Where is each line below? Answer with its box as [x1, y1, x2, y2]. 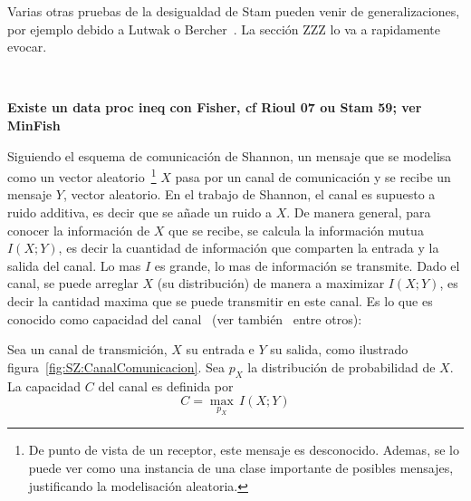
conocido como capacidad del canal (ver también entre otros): [7, 309, 362, 328]
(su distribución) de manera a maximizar [157, 274, 385, 293]
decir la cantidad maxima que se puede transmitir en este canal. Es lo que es [7, 291, 433, 310]
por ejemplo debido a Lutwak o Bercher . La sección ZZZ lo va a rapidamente [7, 19, 440, 38]
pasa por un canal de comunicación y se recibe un [175, 167, 451, 186]
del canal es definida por [98, 376, 234, 395]
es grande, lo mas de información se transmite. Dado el [154, 255, 460, 275]
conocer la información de [7, 220, 150, 239]
